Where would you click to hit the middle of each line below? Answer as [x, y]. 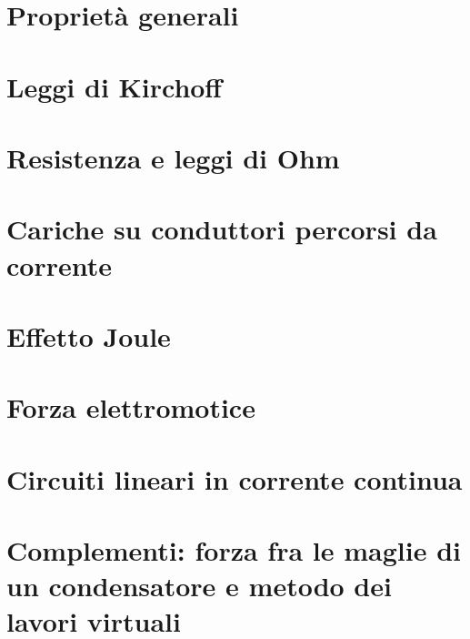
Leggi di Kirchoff [115, 86]
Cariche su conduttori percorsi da [222, 229]
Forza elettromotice [131, 407]
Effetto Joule [89, 335]
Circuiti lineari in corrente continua [235, 478]
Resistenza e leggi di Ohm [173, 157]
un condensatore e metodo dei [199, 586]
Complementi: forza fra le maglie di [234, 550]
